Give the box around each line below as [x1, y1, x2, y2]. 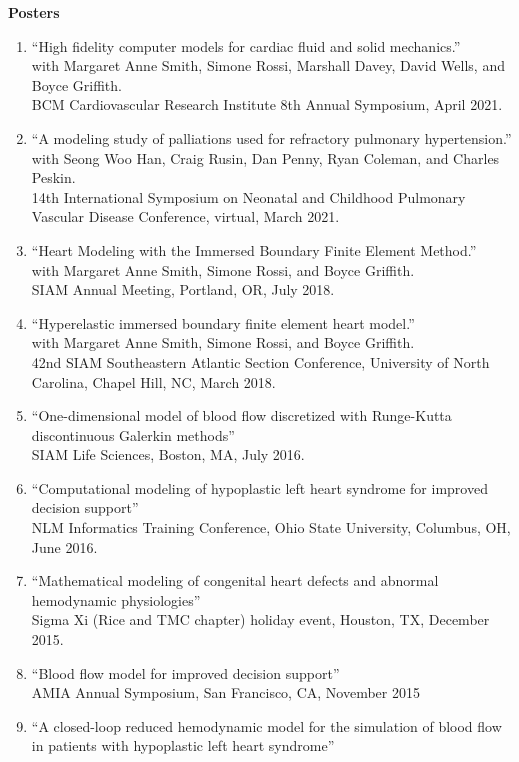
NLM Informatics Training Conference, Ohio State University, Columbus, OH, [31, 517, 511, 538]
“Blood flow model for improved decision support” [31, 662, 340, 683]
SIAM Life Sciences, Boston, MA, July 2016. [31, 444, 305, 465]
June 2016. [31, 536, 98, 557]
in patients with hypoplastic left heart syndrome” [31, 735, 335, 756]
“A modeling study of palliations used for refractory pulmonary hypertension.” [31, 127, 512, 148]
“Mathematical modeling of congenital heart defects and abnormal [31, 570, 439, 591]
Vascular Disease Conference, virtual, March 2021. [31, 206, 340, 227]
